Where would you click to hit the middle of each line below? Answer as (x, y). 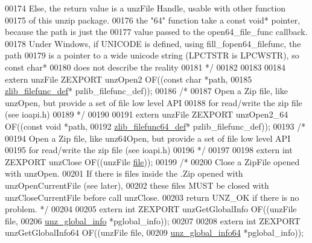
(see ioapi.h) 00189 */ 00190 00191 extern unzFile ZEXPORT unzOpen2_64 (147, 114)
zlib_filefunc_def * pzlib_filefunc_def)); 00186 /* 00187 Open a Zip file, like (147, 91)
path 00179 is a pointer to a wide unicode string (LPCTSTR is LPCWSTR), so (152, 55)
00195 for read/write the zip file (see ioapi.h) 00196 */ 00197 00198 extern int (149, 150)
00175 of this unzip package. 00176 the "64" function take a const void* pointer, (153, 20)
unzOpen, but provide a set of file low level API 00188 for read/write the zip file (154, 102)
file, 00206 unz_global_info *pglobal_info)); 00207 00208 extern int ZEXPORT (153, 220)
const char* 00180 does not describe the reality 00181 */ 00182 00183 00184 (145, 67)
